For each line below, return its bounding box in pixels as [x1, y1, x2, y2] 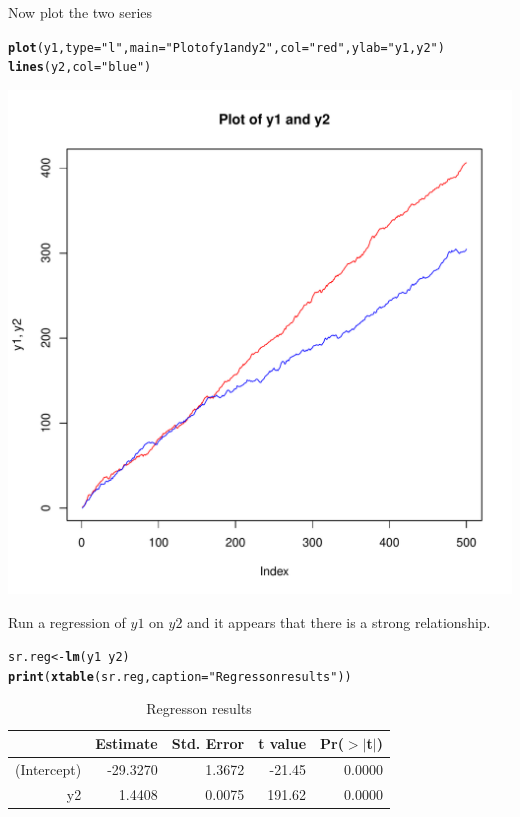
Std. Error [171, 733, 245, 753]
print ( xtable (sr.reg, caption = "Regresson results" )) [8, 669, 352, 684]
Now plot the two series [8, 2, 153, 22]
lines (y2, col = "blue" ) [8, 60, 152, 75]
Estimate [95, 733, 158, 753]
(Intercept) [15, 758, 82, 779]
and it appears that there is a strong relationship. [187, 611, 491, 632]
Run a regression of [8, 611, 126, 632]
